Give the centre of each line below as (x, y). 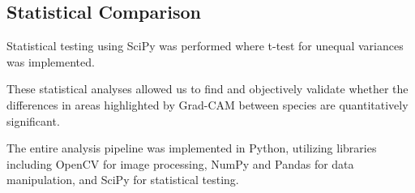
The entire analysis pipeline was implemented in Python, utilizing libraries (192, 148)
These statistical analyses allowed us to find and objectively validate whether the (207, 89)
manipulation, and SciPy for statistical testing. (123, 180)
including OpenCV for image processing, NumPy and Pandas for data (180, 163)
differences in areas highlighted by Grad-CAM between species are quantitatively (207, 104)
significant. (33, 120)
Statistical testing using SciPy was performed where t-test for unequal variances (205, 46)
